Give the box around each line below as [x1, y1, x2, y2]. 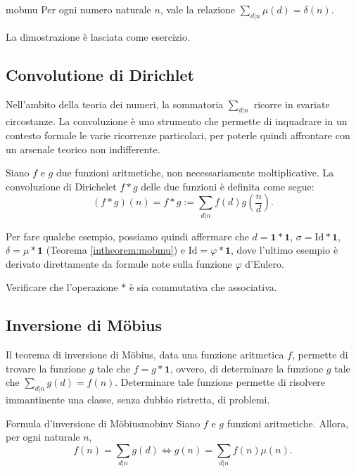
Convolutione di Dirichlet [6, 63, 194, 85]
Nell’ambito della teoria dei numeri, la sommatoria [6, 96, 224, 111]
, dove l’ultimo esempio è [231, 242, 338, 257]
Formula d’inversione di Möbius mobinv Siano [6, 415, 201, 430]
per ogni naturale [6, 429, 80, 444]
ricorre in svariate [253, 96, 330, 111]
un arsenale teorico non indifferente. [6, 141, 160, 156]
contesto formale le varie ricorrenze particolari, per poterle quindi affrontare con [6, 127, 350, 142]
